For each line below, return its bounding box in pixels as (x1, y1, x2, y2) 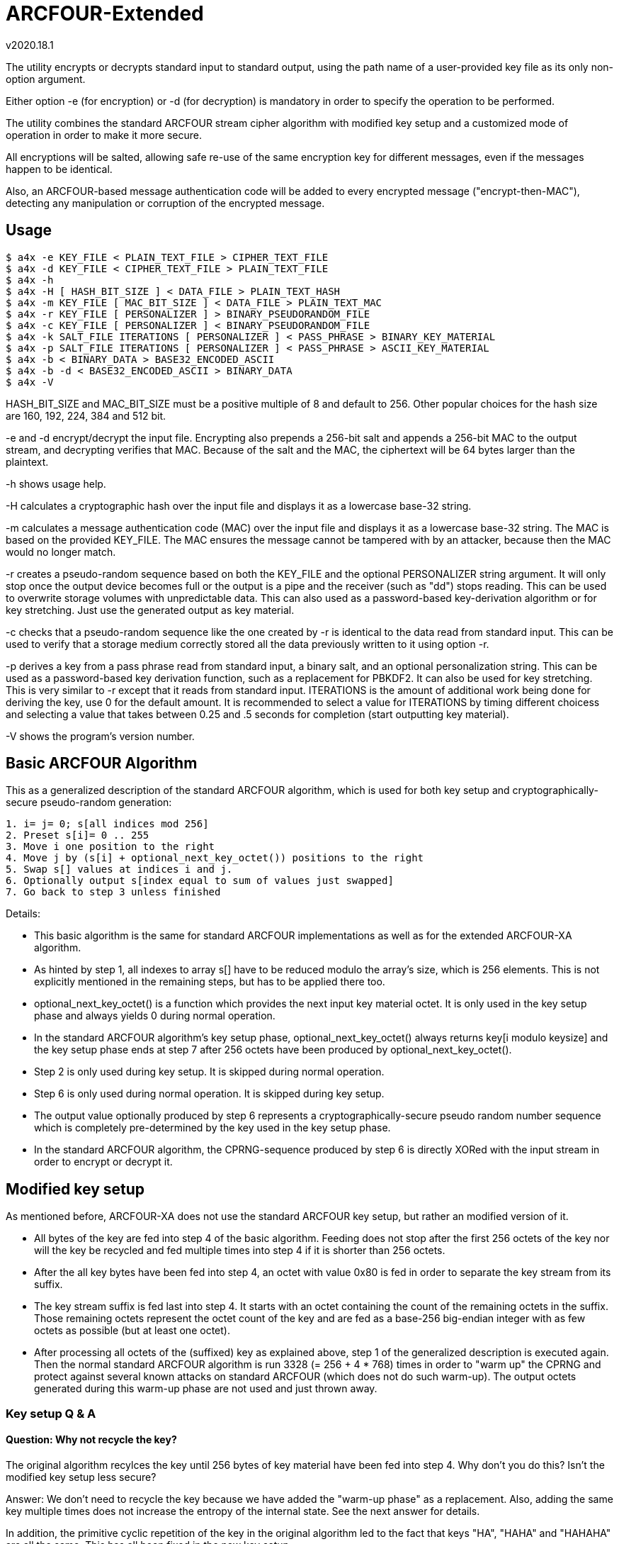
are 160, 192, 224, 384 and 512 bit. (6, 409, 166, 422)
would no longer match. (6, 545, 116, 558)
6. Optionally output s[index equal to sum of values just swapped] (6, 875, 394, 887)
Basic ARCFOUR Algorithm (6, 754, 198, 773)
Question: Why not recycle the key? (6, 1433, 177, 1446)
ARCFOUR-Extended (6, 1, 204, 26)
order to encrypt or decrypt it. (34, 1156, 173, 1168)
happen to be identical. (6, 162, 113, 175)
